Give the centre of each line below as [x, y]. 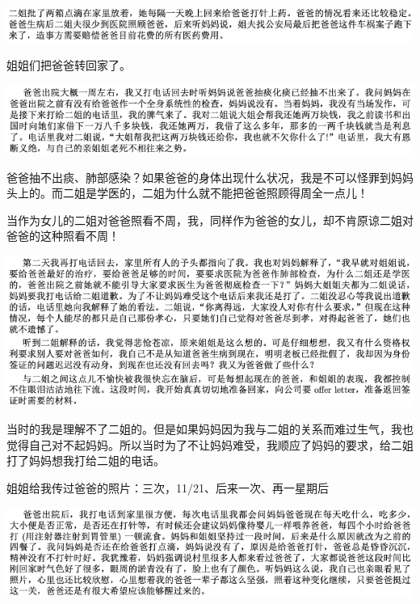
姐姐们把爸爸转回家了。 [69, 64]
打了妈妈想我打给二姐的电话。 [86, 460]
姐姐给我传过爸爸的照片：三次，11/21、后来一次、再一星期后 [168, 488]
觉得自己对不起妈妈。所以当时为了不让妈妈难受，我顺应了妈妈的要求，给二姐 [210, 444]
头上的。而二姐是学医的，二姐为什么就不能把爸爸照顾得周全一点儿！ [187, 193]
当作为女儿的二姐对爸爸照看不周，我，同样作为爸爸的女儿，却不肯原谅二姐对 [210, 220]
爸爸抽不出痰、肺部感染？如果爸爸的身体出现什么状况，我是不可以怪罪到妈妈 [210, 177]
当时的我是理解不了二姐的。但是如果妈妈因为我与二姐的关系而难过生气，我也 [210, 429]
